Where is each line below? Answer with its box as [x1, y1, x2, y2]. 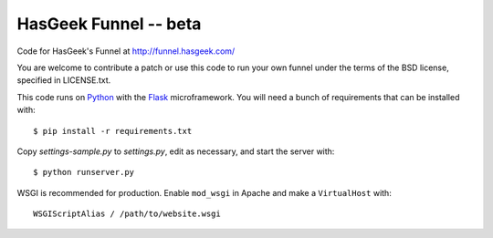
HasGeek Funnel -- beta [16, 14, 202, 34]
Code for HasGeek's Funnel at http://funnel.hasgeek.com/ [16, 46, 236, 57]
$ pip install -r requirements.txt [33, 126, 193, 136]
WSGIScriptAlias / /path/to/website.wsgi [33, 209, 221, 219]
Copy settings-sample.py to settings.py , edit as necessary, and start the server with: [16, 146, 335, 157]
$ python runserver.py [33, 167, 135, 178]
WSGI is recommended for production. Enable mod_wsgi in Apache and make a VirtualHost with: [16, 187, 392, 198]
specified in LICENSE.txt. [16, 75, 111, 86]
